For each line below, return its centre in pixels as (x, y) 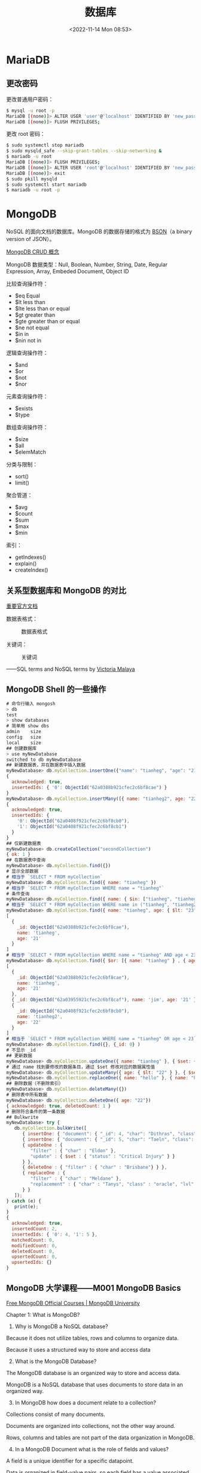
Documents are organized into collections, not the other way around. (91, 1426)
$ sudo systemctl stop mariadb (45, 145)
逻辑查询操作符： (27, 353)
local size (24, 743)
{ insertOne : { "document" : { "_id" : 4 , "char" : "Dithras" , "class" (109, 1134)
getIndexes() (31, 557)
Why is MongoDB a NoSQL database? (62, 1326)
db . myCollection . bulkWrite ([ (50, 1128)
